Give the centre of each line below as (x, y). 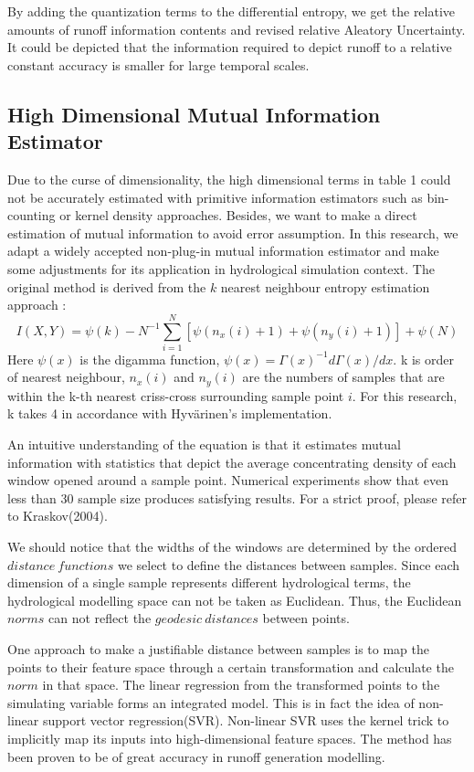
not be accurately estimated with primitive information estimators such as (215, 197)
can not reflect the (100, 618)
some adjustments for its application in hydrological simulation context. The (221, 268)
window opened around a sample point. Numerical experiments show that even (228, 480)
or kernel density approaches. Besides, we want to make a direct (238, 215)
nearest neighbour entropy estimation (325, 286)
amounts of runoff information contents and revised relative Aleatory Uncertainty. (237, 29)
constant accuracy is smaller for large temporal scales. (158, 64)
